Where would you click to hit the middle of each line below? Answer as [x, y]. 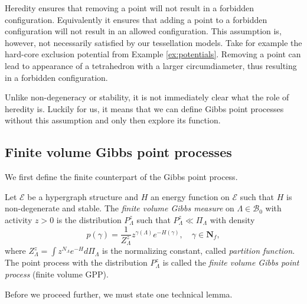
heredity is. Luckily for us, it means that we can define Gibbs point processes [144, 108]
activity [19, 219]
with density [232, 219]
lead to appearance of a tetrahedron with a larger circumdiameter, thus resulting [151, 65]
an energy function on [190, 196]
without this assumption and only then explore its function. [113, 120]
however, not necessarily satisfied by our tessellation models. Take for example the [153, 42]
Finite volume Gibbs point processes [118, 152]
